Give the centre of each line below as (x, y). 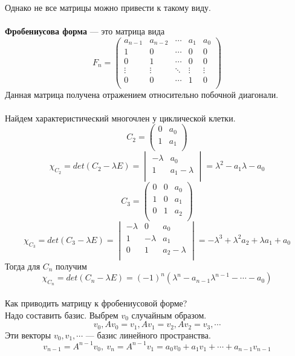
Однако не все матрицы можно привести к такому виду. (108, 7)
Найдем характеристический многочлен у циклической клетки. (120, 118)
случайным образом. (169, 315)
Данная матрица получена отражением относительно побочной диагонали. (142, 94)
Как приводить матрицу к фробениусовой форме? (96, 303)
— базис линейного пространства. (148, 335)
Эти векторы (28, 335)
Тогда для (23, 266)
